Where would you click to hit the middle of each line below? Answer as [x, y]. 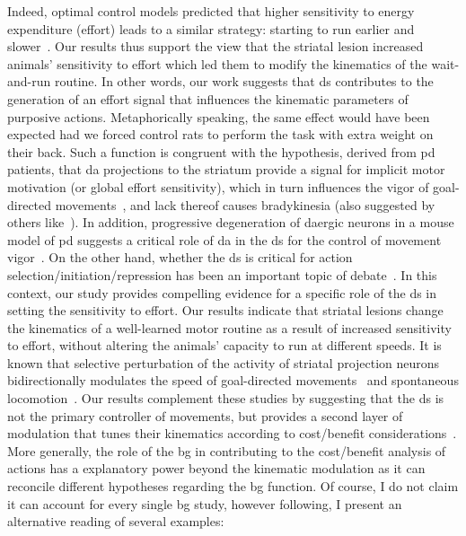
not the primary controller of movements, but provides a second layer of [205, 415]
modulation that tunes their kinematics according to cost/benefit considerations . [232, 433]
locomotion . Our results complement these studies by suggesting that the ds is [226, 398]
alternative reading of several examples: [116, 521]
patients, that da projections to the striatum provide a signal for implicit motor [226, 169]
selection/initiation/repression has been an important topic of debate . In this [222, 274]
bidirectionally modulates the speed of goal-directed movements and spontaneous [233, 380]
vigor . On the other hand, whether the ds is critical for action [180, 257]
